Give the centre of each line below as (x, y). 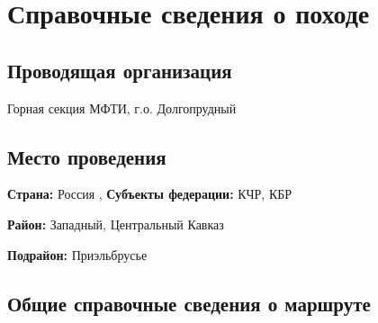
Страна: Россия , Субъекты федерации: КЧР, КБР (150, 194)
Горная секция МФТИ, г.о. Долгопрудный (122, 108)
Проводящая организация (120, 70)
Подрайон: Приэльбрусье (77, 254)
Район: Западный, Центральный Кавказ (116, 224)
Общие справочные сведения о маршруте (189, 303)
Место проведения (87, 156)
